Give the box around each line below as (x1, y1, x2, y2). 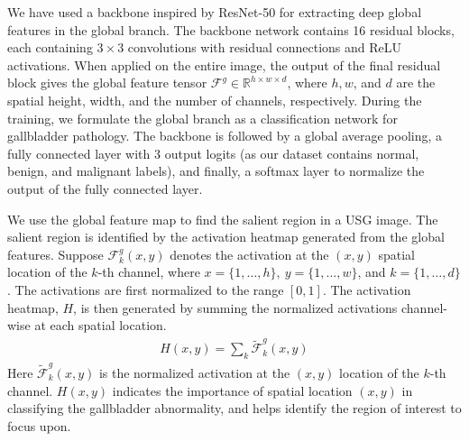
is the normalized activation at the (98, 363, 290, 381)
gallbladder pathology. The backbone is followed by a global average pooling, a (7, 126, 443, 145)
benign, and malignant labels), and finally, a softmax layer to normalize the (7, 161, 425, 180)
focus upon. (7, 416, 71, 435)
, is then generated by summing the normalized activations (73, 298, 398, 317)
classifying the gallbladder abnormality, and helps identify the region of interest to (7, 399, 462, 418)
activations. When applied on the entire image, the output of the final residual (7, 55, 441, 74)
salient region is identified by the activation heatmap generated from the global (7, 227, 445, 246)
